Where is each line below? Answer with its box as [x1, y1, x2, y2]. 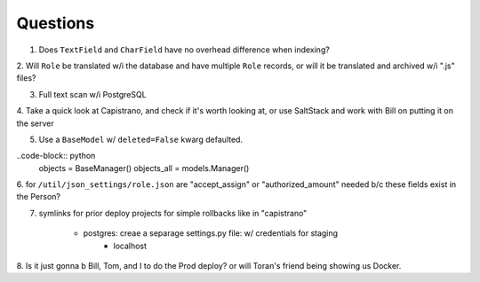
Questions [16, 13, 95, 33]
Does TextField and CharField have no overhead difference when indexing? [38, 44, 331, 55]
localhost [113, 240, 147, 251]
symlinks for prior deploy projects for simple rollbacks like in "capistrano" [38, 208, 308, 218]
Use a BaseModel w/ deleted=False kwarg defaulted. [38, 134, 244, 145]
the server [16, 118, 55, 129]
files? [16, 73, 36, 83]
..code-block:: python [16, 151, 96, 161]
